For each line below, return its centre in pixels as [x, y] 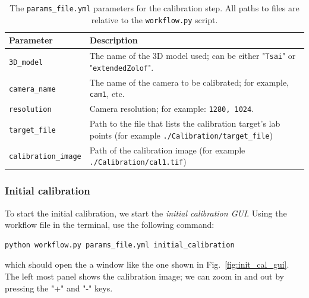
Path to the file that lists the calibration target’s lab [185, 123]
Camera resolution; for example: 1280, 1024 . [172, 109]
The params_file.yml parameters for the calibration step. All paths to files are [154, 8]
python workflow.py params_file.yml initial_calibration [120, 245]
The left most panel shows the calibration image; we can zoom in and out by [145, 276]
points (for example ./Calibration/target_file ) [181, 135]
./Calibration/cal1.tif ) [138, 161]
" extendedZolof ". [122, 67]
